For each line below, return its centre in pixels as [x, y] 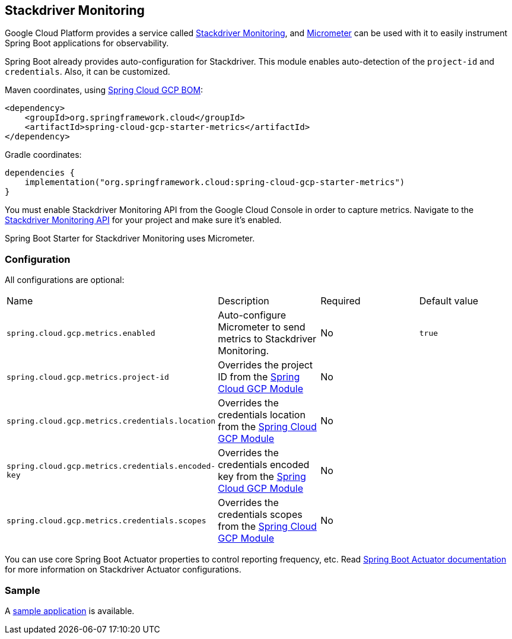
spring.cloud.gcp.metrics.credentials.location [111, 421]
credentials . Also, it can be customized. [88, 72]
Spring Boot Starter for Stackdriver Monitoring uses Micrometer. [130, 239]
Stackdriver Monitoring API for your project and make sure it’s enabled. [143, 220]
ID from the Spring [259, 377]
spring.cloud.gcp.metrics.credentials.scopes [106, 520]
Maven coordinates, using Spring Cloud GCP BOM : [104, 90]
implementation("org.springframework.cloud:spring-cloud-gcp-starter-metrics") [215, 182]
